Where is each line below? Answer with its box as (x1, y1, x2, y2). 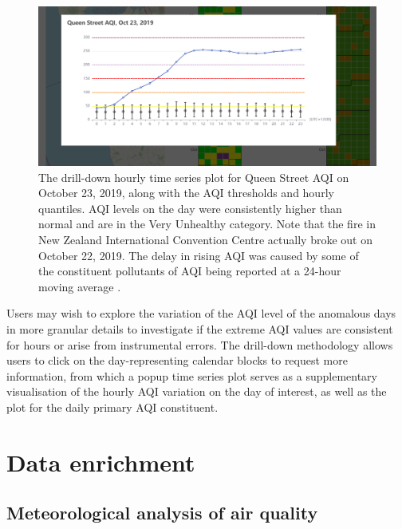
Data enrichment (6, 445, 195, 478)
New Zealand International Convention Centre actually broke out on (38, 231, 372, 247)
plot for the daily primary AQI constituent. (6, 398, 219, 415)
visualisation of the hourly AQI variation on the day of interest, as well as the (6, 383, 387, 400)
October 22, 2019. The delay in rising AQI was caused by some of (38, 247, 359, 263)
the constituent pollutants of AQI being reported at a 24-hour (38, 263, 341, 279)
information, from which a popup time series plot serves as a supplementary (6, 367, 377, 384)
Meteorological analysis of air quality (6, 500, 318, 525)
